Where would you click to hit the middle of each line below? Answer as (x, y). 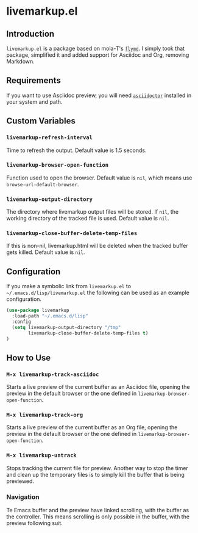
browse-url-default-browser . (43, 184)
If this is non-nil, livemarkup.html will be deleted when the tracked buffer (97, 246)
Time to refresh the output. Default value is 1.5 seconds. (76, 150)
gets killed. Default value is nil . (46, 252)
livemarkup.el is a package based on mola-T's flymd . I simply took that (95, 48)
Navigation (23, 497)
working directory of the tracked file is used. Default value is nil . (88, 219)
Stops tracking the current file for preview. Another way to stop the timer (97, 468)
